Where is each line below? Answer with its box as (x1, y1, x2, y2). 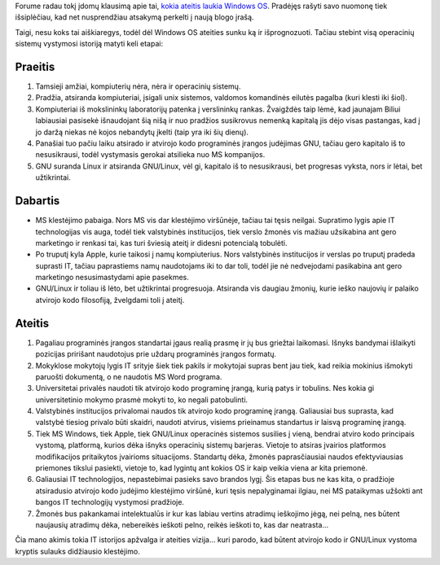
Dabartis (15, 194, 60, 208)
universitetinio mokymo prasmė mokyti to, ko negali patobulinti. (35, 395, 249, 405)
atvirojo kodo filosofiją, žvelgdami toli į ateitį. (35, 295, 185, 304)
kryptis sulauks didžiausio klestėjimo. (15, 546, 140, 556)
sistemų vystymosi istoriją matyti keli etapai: (15, 39, 163, 49)
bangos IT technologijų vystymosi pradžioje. (35, 497, 185, 507)
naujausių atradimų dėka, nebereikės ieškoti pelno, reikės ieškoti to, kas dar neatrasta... (35, 520, 329, 529)
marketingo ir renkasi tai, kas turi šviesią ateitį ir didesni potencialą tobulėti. (35, 238, 288, 247)
